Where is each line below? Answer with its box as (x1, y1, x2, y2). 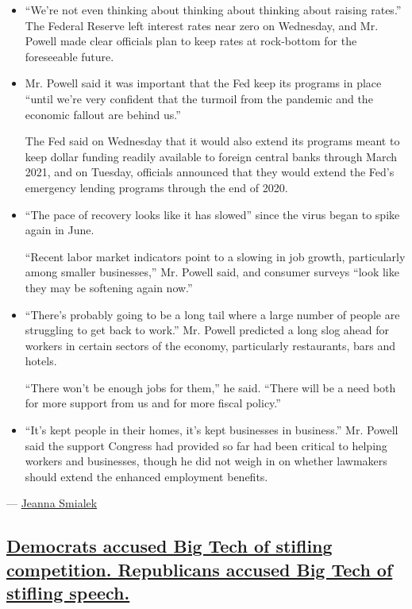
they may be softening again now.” (25, 279, 193, 295)
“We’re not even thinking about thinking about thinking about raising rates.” (25, 2, 402, 17)
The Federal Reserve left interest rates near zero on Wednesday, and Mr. (25, 17, 379, 33)
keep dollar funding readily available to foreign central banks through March (25, 148, 398, 164)
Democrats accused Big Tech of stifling (6, 534, 333, 558)
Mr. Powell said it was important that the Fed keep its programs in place (25, 75, 382, 91)
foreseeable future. (25, 48, 114, 64)
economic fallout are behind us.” (25, 106, 181, 122)
